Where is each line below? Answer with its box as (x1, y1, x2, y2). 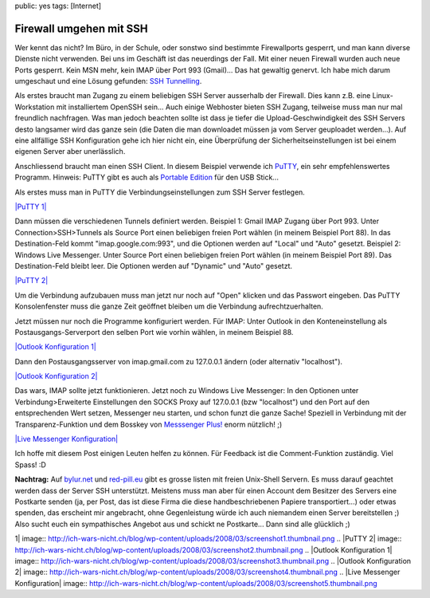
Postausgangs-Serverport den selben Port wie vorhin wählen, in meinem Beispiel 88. (14, 327, 294, 336)
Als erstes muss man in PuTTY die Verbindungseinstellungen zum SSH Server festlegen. (14, 187, 306, 197)
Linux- (372, 91, 393, 100)
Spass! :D (14, 459, 47, 470)
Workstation (14, 102, 55, 112)
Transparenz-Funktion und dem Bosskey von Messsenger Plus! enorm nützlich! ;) (14, 419, 283, 429)
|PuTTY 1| (14, 202, 47, 211)
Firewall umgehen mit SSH (14, 22, 148, 35)
